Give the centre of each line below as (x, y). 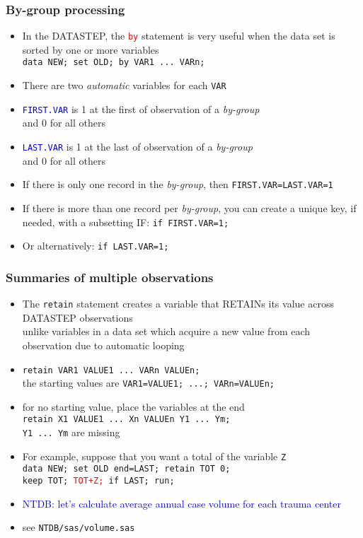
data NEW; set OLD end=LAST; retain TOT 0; (126, 469)
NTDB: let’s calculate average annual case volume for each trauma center (181, 503)
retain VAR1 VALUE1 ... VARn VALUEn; (111, 370)
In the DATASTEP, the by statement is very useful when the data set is (179, 36)
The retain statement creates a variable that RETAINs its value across (178, 304)
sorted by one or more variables (91, 49)
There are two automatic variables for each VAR (124, 85)
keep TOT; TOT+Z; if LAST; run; (98, 481)
